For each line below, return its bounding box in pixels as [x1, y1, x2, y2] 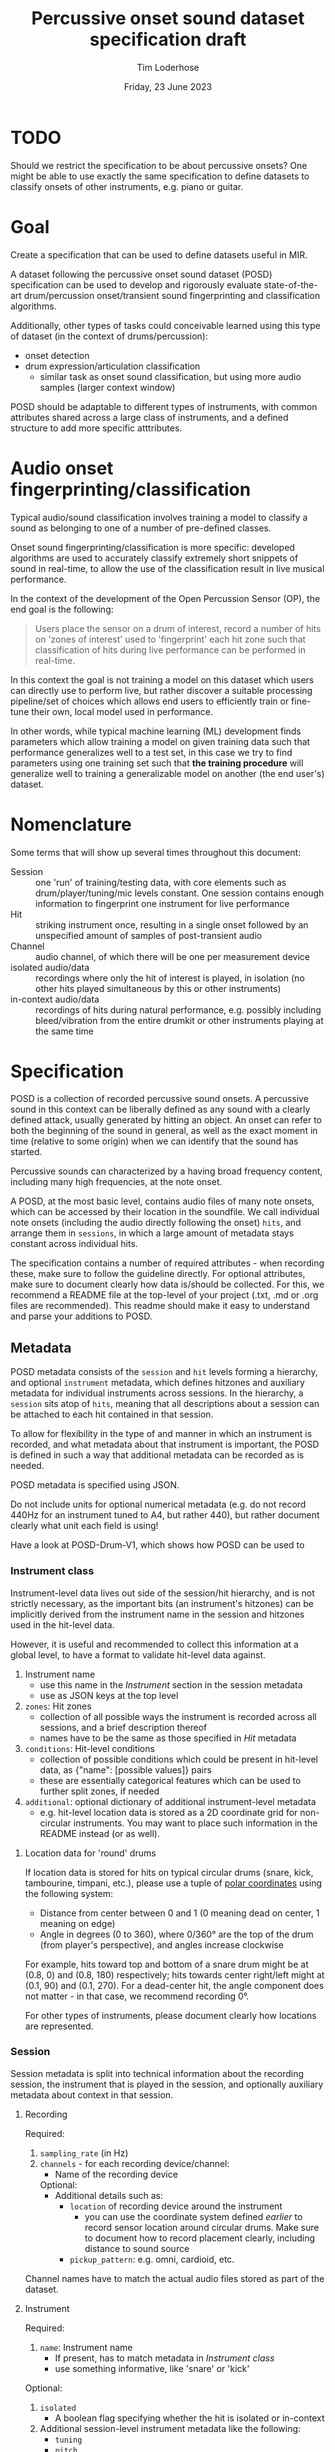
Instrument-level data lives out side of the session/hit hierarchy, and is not [10, 1587, 315, 1599]
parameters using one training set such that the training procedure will [10, 757, 304, 769]
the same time [35, 1025, 94, 1037]
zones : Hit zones [24, 1700, 92, 1712]
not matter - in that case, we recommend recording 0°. [24, 1990, 250, 2002]
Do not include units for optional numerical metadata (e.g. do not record [10, 1498, 307, 1511]
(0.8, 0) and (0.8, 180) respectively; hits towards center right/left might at [24, 1968, 325, 1981]
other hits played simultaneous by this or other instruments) [35, 982, 282, 994]
